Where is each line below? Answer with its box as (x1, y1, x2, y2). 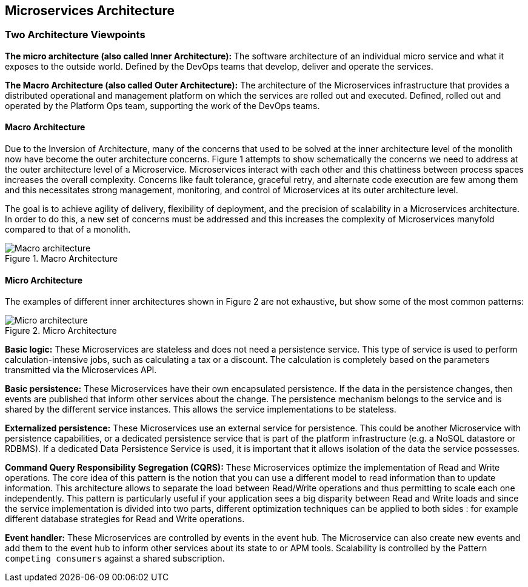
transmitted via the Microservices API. (5, 365, 157, 376)
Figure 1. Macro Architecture (5, 253, 118, 264)
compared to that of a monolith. (5, 224, 131, 235)
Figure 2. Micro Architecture (5, 325, 117, 336)
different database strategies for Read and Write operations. (5, 514, 245, 525)
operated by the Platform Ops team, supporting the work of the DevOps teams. (5, 100, 320, 111)
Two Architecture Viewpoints (5, 28, 145, 41)
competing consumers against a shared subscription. (5, 553, 225, 564)
